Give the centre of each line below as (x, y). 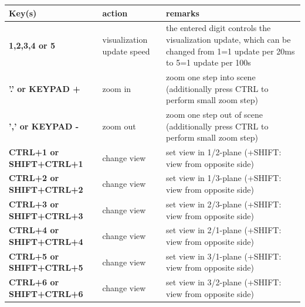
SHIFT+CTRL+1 (46, 163)
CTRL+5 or (34, 256)
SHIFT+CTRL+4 (46, 241)
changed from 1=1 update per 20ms (231, 51)
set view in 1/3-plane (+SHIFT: (224, 178)
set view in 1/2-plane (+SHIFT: (224, 152)
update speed (126, 51)
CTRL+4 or (34, 230)
